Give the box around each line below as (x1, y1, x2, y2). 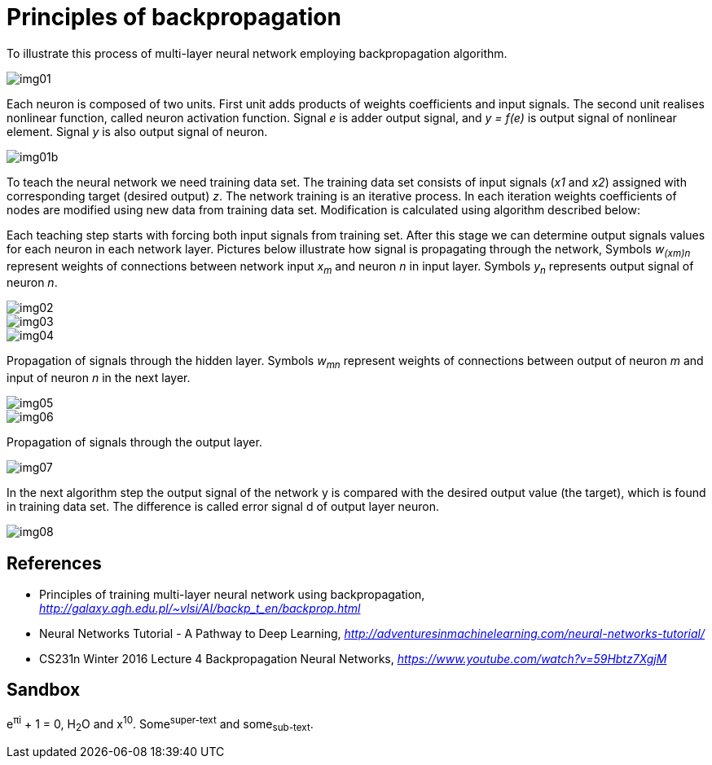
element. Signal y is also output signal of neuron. (7, 124, 268, 138)
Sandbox (7, 679, 81, 701)
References (7, 552, 102, 574)
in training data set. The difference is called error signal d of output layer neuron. (7, 499, 440, 514)
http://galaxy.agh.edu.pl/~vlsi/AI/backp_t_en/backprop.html (39, 600, 361, 615)
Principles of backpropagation (7, 3, 341, 31)
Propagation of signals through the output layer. (7, 435, 262, 450)
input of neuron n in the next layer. (7, 371, 191, 385)
